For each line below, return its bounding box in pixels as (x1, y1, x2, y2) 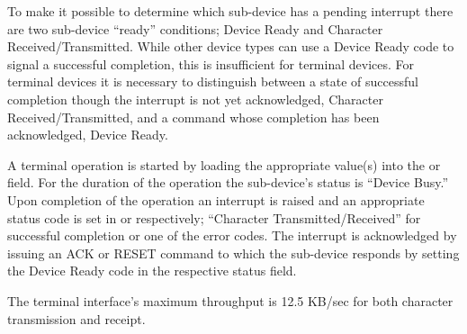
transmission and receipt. (7, 309, 146, 328)
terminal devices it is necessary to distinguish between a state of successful (7, 72, 418, 91)
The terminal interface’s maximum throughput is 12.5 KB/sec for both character (7, 291, 454, 310)
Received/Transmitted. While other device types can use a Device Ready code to (7, 37, 454, 56)
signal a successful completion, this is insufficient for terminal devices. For (7, 54, 415, 73)
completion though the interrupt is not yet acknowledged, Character (7, 89, 383, 108)
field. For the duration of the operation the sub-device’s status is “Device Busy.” (7, 173, 448, 192)
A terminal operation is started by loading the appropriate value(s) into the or (7, 155, 441, 174)
